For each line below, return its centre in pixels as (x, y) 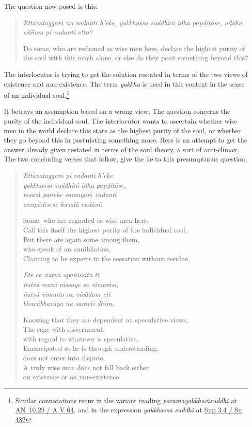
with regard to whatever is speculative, (81, 338)
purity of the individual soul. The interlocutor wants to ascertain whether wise (121, 121)
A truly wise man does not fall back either (86, 367)
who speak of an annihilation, (67, 249)
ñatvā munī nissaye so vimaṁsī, (71, 284)
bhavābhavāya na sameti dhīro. (69, 303)
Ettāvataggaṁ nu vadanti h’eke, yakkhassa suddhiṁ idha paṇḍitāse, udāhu (133, 22)
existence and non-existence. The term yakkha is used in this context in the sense (124, 83)
